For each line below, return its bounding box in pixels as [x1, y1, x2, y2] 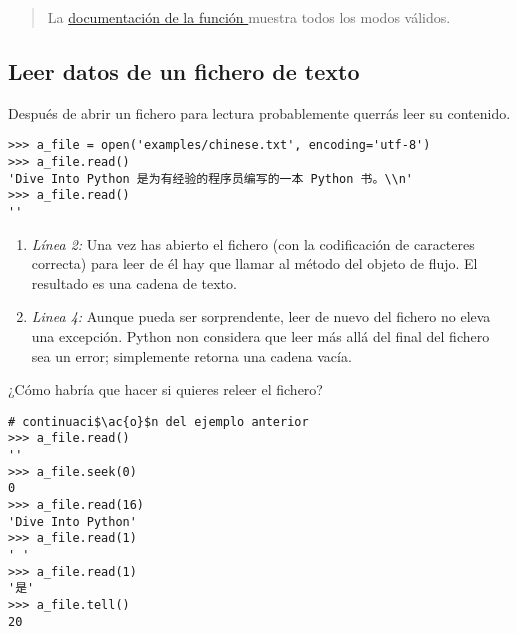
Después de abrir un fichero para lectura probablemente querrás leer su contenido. [8, 102, 511, 123]
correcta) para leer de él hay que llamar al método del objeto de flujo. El [31, 253, 478, 274]
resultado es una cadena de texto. [31, 272, 237, 293]
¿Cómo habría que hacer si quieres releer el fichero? [8, 379, 323, 400]
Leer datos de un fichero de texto [8, 55, 360, 86]
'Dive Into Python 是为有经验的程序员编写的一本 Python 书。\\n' [8, 171, 414, 186]
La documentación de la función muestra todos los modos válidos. [47, 7, 451, 27]
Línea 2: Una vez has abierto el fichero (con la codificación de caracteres [31, 233, 475, 254]
